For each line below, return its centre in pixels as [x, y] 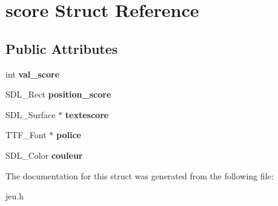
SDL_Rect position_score [58, 94]
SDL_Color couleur [44, 155]
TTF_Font [26, 135]
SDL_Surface [31, 114]
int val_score [33, 74]
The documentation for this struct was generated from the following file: [140, 175]
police [69, 135]
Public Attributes [62, 48]
